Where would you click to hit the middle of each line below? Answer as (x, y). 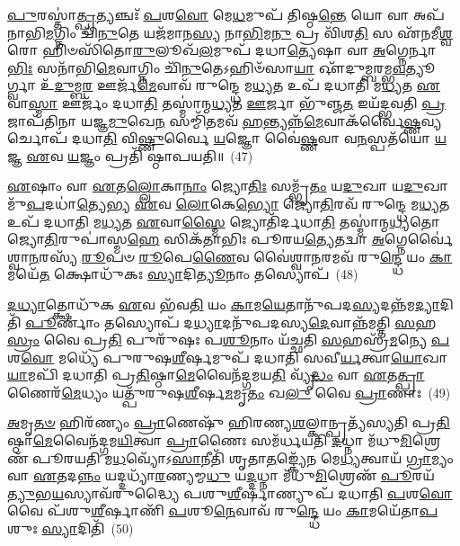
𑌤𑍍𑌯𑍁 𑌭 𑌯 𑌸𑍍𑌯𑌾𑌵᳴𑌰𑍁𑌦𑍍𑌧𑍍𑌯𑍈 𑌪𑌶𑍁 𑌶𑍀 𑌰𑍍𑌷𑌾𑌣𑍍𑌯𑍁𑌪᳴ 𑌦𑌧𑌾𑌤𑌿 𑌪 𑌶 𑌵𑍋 (230, 492)
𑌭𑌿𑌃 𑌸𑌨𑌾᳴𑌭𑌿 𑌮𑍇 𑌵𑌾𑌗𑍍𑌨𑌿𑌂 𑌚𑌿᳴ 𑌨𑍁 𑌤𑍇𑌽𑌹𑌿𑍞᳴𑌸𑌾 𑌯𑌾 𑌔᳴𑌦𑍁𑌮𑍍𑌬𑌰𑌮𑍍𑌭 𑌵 (207, 67)
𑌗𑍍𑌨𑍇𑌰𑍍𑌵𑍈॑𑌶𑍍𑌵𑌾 (419, 239)
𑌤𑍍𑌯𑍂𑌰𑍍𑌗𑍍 (420, 67)
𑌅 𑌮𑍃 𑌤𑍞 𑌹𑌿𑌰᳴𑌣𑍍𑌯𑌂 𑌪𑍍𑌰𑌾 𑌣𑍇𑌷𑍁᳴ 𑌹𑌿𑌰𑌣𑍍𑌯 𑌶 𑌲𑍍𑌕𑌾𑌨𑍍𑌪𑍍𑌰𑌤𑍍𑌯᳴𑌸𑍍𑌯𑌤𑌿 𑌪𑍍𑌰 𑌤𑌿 (229, 422)
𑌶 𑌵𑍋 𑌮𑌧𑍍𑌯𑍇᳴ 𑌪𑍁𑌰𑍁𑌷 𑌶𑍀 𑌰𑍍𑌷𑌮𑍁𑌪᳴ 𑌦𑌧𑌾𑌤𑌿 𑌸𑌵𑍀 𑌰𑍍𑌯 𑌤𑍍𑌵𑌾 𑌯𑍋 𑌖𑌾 (228, 357)
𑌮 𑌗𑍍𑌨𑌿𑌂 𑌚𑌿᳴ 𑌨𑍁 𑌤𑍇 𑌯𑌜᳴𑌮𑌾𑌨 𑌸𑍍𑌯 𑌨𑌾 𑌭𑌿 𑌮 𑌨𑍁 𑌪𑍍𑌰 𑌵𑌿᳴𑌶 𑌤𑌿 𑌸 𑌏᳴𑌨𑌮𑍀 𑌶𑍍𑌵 (249, 32)
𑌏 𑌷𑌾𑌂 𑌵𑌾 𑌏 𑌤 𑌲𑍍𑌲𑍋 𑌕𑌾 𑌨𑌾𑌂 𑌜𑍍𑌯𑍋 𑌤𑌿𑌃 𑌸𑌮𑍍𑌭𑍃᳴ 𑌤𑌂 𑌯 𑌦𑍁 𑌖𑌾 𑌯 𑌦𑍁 (216, 186)
